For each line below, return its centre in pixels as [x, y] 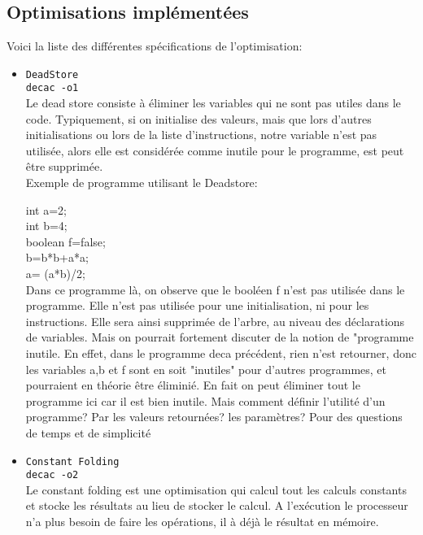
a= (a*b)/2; [55, 274]
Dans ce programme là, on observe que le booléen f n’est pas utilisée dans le [215, 289]
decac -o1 [52, 88]
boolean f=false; [65, 241]
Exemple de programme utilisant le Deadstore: [142, 183]
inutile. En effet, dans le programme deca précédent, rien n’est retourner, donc [221, 353]
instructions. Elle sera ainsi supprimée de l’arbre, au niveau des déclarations [215, 321]
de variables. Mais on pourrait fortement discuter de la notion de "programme [220, 337]
